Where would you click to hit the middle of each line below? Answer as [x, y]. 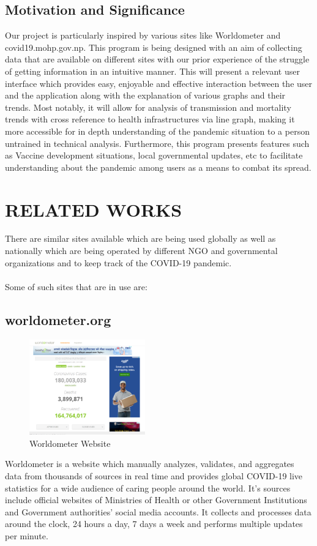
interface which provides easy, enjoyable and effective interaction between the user [159, 83]
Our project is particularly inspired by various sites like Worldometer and [143, 35]
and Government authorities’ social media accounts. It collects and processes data [158, 511]
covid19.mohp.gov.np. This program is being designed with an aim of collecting [154, 47]
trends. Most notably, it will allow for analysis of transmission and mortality [148, 107]
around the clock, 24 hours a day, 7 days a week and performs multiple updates [154, 524]
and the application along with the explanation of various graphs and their [145, 95]
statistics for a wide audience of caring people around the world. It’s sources [148, 488]
